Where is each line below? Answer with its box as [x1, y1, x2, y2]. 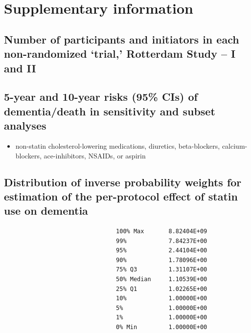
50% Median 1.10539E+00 [116, 276, 207, 283]
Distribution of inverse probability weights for [4, 174, 242, 189]
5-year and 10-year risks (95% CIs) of [4, 89, 198, 104]
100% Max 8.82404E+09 [116, 228, 207, 235]
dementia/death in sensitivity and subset [4, 103, 215, 118]
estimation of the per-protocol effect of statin [4, 188, 238, 203]
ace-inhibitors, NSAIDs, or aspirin [44, 150, 146, 160]
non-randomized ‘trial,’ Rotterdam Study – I [4, 46, 236, 61]
